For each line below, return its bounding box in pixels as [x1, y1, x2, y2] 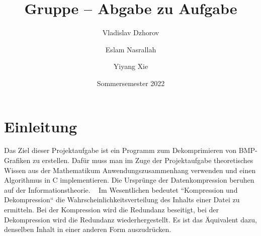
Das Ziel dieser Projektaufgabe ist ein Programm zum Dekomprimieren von [4, 145, 237, 155]
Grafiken [4, 155, 31, 166]
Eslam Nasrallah [105, 44, 156, 54]
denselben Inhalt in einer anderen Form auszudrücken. [4, 224, 171, 234]
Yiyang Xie [113, 61, 148, 71]
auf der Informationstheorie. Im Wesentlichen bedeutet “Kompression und [4, 184, 238, 195]
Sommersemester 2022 [97, 77, 165, 88]
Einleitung [4, 116, 77, 136]
